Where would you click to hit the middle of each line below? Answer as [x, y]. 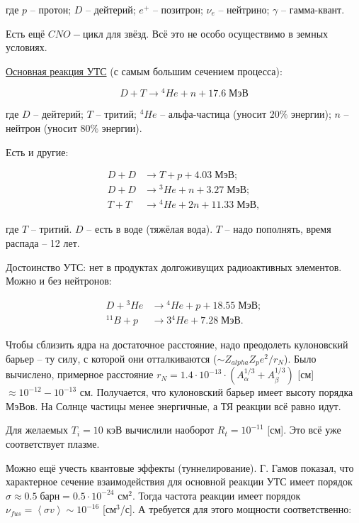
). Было [300, 358]
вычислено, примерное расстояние [80, 374]
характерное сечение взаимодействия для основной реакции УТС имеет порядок [179, 481]
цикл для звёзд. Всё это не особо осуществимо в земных [205, 33]
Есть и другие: [37, 152]
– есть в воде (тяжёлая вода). [150, 229]
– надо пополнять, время [278, 229]
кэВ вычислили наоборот [160, 430]
